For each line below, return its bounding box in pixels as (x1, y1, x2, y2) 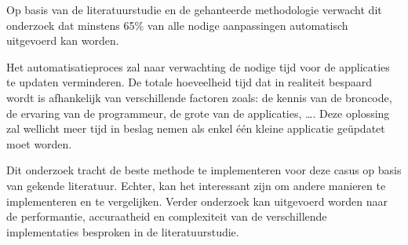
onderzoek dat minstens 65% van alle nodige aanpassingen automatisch (6, 16, 348, 33)
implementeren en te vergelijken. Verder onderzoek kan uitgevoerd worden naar (6, 192, 388, 209)
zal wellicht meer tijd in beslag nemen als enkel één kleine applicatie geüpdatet (6, 120, 385, 137)
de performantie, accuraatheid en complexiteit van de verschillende (6, 208, 327, 225)
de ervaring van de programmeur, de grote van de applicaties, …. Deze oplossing (6, 104, 390, 121)
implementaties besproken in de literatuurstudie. (6, 223, 239, 240)
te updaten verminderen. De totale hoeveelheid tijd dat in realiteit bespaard (6, 74, 372, 90)
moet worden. (6, 135, 72, 152)
